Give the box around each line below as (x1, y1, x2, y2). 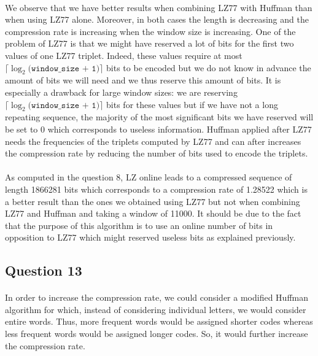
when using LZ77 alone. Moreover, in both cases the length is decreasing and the (5, 13, 309, 26)
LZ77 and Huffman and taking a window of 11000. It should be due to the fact (5, 207, 301, 220)
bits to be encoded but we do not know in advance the (106, 61, 311, 74)
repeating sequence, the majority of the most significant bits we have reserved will (5, 110, 314, 123)
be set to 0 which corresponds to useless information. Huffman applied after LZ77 (5, 122, 312, 135)
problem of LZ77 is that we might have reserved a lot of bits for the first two (5, 37, 294, 50)
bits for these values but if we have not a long (106, 98, 278, 110)
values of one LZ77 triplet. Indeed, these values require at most (5, 48, 242, 61)
